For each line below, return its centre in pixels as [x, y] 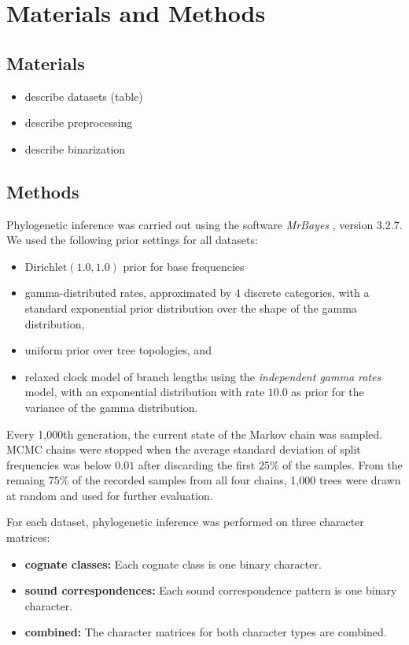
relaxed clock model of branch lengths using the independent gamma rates [203, 376]
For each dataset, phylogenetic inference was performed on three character [185, 522]
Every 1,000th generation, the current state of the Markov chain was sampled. [195, 434]
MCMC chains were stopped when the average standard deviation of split [184, 449]
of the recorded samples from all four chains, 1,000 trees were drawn [237, 480]
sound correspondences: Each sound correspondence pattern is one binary [211, 590]
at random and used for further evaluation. [110, 495]
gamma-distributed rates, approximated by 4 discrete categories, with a [197, 293]
